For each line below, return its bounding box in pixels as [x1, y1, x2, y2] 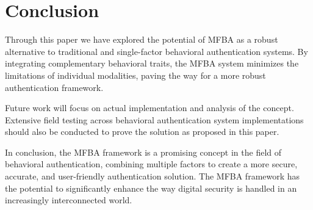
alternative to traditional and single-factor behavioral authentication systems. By [5, 45, 308, 57]
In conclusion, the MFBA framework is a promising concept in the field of [5, 145, 282, 158]
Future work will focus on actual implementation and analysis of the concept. [5, 101, 294, 114]
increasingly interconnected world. [5, 194, 132, 206]
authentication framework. [5, 81, 104, 93]
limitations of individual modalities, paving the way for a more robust [5, 68, 266, 81]
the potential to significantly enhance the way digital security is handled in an [5, 181, 297, 194]
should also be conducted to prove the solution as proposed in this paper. [5, 125, 279, 138]
